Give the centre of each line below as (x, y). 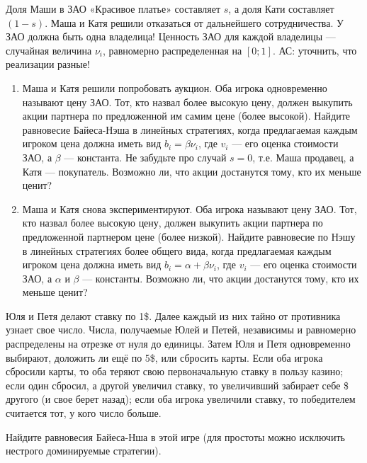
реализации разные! (48, 64)
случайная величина (49, 50)
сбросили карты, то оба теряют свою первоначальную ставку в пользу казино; (175, 371)
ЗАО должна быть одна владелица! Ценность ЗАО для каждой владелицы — (171, 36)
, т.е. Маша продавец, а (303, 157)
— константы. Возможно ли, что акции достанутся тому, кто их (221, 278)
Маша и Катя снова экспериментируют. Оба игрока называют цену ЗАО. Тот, (190, 208)
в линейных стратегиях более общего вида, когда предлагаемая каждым (177, 250)
